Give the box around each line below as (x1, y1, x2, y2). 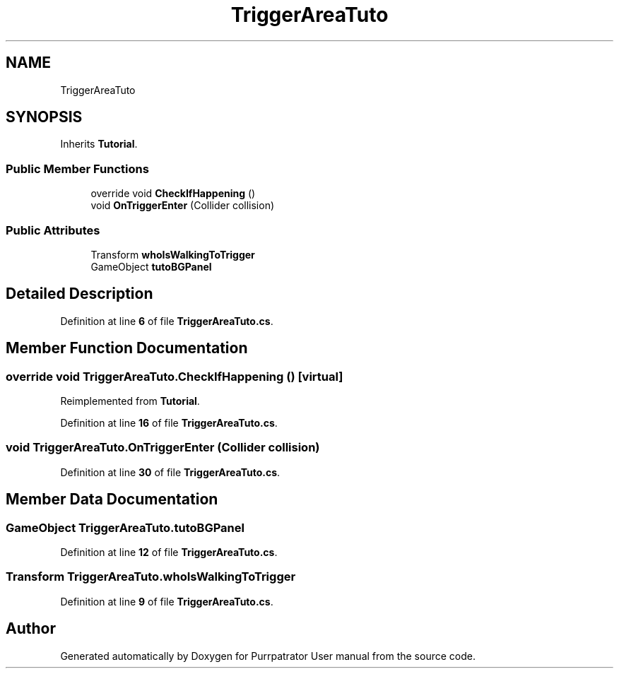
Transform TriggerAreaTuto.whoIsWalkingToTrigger (6, 569, 296, 584)
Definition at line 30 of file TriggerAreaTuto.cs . (60, 466, 281, 478)
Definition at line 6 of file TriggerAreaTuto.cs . (60, 314, 273, 327)
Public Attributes (6, 223, 100, 237)
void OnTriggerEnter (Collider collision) (90, 199, 275, 212)
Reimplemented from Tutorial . (60, 395, 200, 407)
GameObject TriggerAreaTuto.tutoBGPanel (6, 520, 244, 535)
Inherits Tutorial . (60, 138, 138, 150)
